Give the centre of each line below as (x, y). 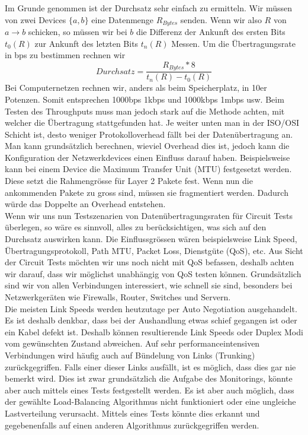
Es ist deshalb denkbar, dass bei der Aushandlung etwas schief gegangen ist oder (151, 320)
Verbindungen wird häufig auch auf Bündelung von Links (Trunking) (130, 355)
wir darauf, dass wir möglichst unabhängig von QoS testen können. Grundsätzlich (153, 273)
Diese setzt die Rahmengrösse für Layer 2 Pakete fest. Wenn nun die (129, 181)
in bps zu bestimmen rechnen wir (65, 55)
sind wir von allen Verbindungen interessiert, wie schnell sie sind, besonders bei (149, 285)
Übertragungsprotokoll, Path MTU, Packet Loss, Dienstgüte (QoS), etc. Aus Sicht (154, 250)
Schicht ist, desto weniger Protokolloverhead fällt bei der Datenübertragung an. (149, 134)
